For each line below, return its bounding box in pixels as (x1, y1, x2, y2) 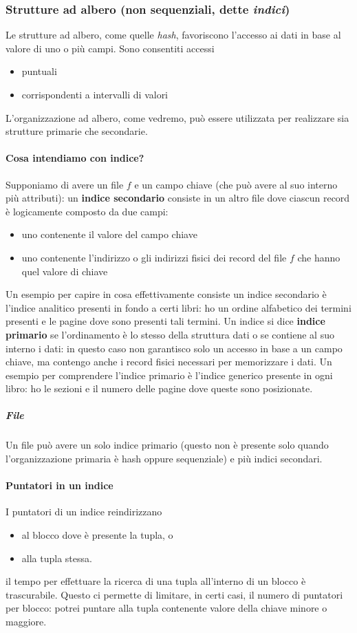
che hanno (297, 250, 340, 264)
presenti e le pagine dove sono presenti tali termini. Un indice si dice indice (6, 314, 325, 328)
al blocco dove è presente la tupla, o (21, 528, 173, 542)
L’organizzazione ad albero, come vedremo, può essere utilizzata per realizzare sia (6, 110, 349, 125)
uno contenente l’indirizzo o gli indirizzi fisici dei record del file (21, 250, 287, 264)
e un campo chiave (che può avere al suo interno (134, 177, 338, 191)
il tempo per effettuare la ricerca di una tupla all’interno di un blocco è (6, 574, 306, 588)
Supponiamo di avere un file (6, 177, 124, 191)
